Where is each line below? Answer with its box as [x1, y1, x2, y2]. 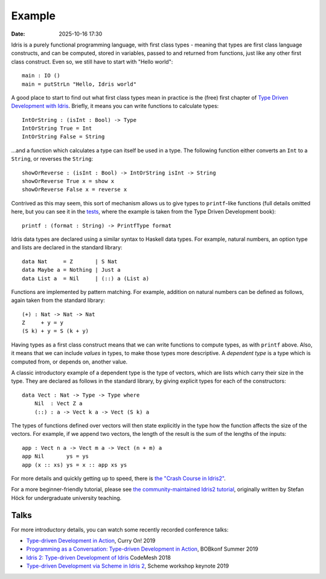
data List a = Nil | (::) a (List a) [22, 275, 150, 282]
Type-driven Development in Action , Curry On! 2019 [26, 537, 156, 545]
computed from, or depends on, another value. [11, 358, 128, 365]
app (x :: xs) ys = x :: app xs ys [22, 461, 127, 468]
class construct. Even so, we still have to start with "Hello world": [11, 58, 173, 65]
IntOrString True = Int [22, 125, 92, 132]
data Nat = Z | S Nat [22, 258, 118, 265]
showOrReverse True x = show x [22, 178, 115, 185]
